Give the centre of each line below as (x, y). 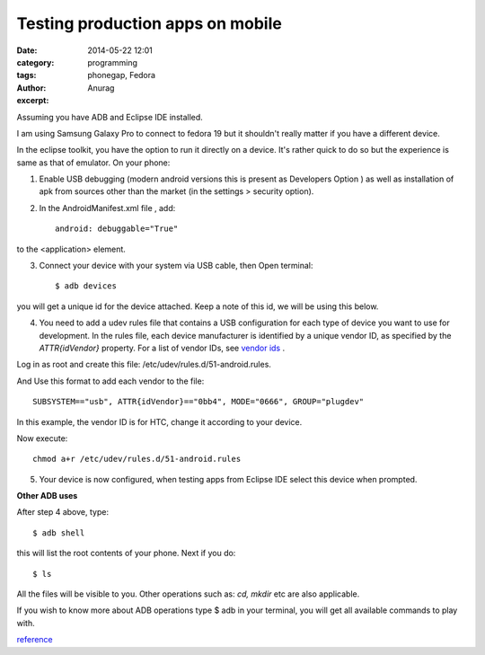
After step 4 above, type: (63, 512)
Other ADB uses (47, 496)
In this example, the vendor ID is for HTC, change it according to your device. (159, 421)
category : (35, 62)
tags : (26, 75)
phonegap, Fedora (122, 75)
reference (35, 640)
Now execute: (42, 438)
